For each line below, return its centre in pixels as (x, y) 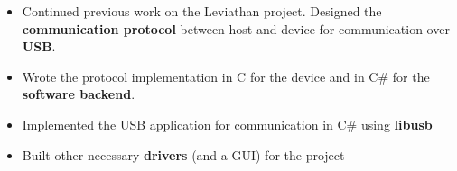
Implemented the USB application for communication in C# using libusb (227, 124)
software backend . (79, 94)
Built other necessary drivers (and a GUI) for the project (183, 154)
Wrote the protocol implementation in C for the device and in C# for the (226, 76)
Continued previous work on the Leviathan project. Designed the (202, 11)
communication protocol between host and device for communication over (236, 28)
